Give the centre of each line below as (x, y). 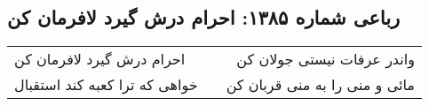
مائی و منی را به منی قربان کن (320, 85)
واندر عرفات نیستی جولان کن (326, 59)
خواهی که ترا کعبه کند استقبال (106, 85)
